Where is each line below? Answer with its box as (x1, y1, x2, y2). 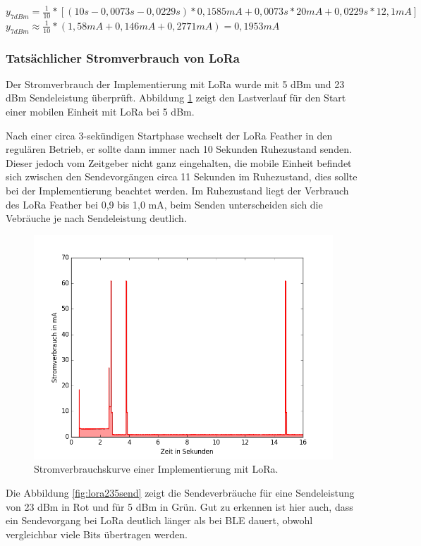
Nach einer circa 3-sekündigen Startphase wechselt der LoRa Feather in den (6, 128, 333, 142)
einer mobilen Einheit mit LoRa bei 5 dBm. (6, 104, 195, 118)
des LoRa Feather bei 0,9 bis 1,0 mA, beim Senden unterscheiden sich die (6, 197, 323, 211)
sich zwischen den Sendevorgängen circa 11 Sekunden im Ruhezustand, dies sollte (6, 169, 358, 184)
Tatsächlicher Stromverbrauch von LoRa (6, 49, 240, 66)
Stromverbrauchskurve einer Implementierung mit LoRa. (34, 461, 279, 476)
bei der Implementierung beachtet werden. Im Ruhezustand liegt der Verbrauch (6, 182, 349, 197)
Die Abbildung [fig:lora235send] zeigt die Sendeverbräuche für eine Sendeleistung (6, 485, 355, 500)
